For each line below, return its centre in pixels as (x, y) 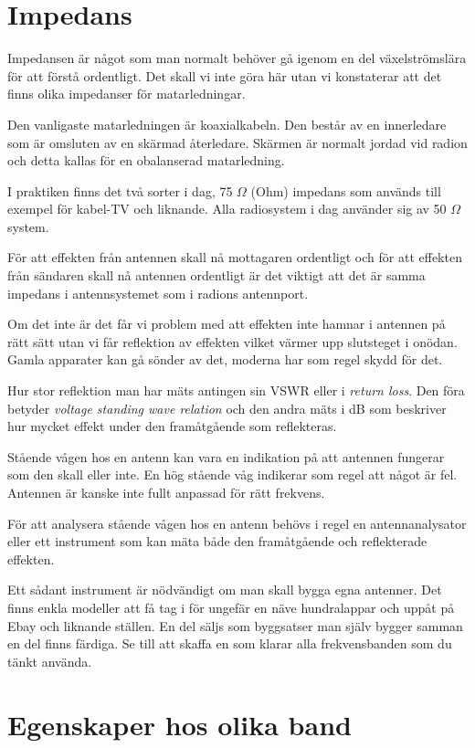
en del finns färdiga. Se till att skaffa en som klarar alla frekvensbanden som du (230, 643)
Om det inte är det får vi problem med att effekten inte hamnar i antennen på (227, 324)
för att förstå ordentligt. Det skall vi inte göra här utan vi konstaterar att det (225, 75)
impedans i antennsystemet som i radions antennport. (158, 293)
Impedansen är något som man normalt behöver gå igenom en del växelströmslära (237, 58)
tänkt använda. (50, 661)
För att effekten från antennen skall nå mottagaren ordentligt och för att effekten (235, 257)
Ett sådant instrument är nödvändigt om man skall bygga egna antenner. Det (225, 590)
